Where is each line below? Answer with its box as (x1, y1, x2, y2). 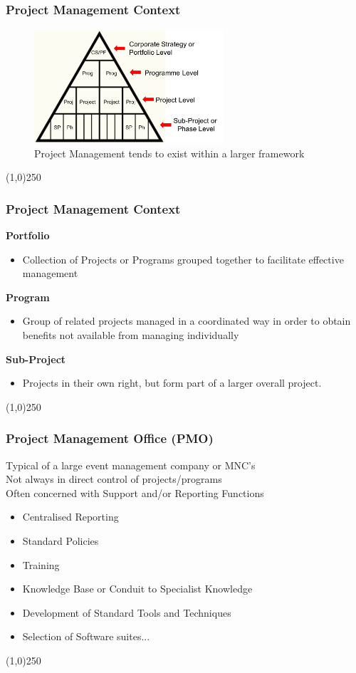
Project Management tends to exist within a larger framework (34, 145, 305, 160)
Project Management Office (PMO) (6, 429, 214, 447)
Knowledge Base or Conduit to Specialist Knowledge (22, 581, 253, 596)
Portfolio (6, 228, 50, 243)
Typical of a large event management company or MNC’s (6, 457, 256, 472)
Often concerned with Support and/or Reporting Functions (6, 485, 264, 500)
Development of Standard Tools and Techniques (22, 605, 231, 620)
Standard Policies (22, 533, 99, 548)
